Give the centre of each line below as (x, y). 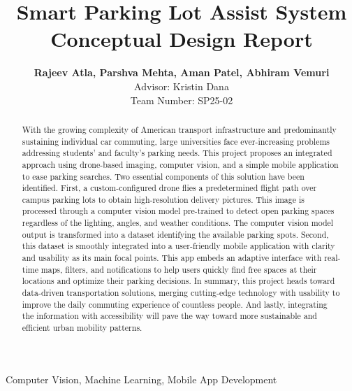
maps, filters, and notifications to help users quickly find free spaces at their (179, 269)
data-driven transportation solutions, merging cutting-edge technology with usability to (181, 293)
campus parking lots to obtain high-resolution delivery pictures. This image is (163, 199)
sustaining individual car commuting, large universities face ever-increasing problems (176, 141)
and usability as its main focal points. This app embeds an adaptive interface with (172, 258)
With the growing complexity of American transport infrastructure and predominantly (179, 129)
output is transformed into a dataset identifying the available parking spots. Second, (175, 234)
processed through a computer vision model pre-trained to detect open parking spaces (178, 211)
